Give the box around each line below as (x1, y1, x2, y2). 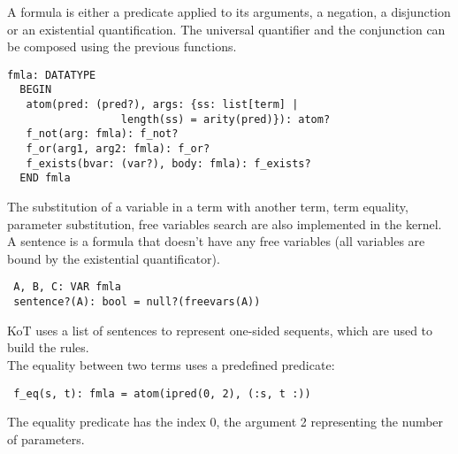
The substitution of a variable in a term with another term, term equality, (7, 197, 408, 216)
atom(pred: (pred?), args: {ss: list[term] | (26, 98, 299, 112)
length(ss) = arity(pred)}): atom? (120, 112, 331, 126)
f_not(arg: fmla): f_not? (26, 127, 179, 141)
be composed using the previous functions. (7, 37, 237, 56)
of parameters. (7, 429, 85, 448)
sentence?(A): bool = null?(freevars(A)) (13, 296, 261, 309)
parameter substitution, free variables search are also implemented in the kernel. (7, 214, 442, 233)
